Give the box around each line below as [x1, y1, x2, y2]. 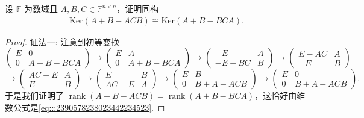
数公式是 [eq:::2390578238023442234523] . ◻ [5, 101, 165, 113]
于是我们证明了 [5, 89, 64, 102]
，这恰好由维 [254, 89, 306, 102]
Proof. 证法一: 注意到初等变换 [5, 35, 120, 48]
